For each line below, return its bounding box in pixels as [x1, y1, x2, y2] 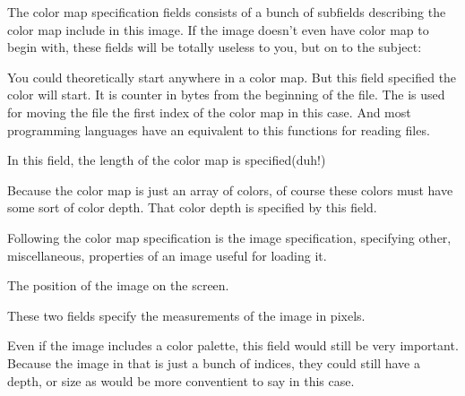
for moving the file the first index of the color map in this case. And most [7, 102, 411, 121]
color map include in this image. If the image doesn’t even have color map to [7, 20, 429, 39]
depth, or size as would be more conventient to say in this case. [7, 371, 355, 390]
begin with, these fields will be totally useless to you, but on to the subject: [7, 38, 422, 56]
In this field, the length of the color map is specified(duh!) [7, 151, 326, 169]
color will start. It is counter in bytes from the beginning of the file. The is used [7, 85, 445, 104]
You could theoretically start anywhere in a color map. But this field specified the [7, 67, 457, 86]
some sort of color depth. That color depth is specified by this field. [7, 198, 377, 217]
